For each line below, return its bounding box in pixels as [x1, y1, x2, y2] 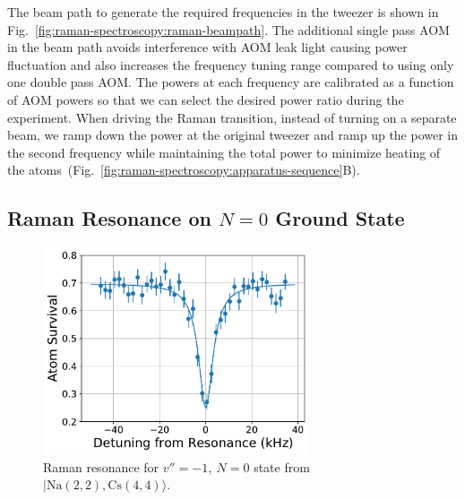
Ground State [275, 204, 405, 232]
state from [254, 457, 310, 476]
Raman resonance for [43, 457, 159, 476]
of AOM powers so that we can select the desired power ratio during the [7, 90, 404, 108]
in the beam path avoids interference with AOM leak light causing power [7, 38, 408, 56]
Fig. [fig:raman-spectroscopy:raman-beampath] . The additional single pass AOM [7, 20, 450, 39]
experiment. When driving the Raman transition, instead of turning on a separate [7, 108, 457, 126]
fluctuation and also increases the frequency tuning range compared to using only [7, 55, 454, 73]
